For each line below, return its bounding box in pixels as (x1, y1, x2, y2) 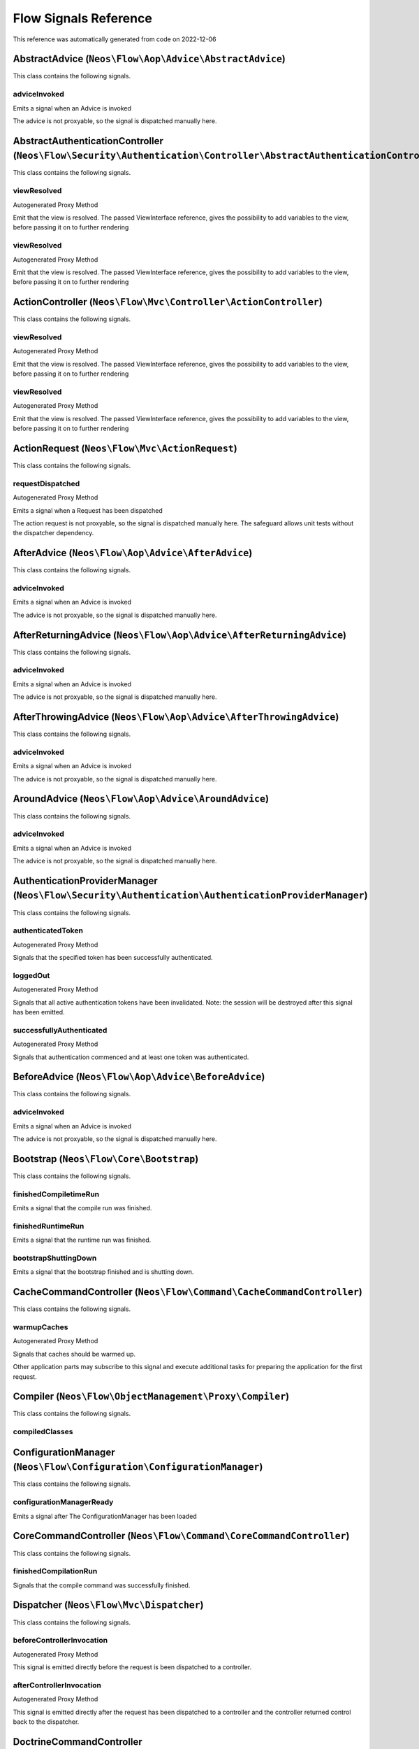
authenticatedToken (13, 926, 84, 935)
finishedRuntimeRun (13, 1221, 84, 1231)
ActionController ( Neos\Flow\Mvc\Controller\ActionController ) (13, 296, 323, 308)
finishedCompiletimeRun (13, 1189, 100, 1199)
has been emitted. (13, 1008, 66, 1016)
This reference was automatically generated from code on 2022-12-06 (13, 35, 216, 43)
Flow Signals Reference (13, 10, 153, 26)
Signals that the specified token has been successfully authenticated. (13, 954, 213, 962)
